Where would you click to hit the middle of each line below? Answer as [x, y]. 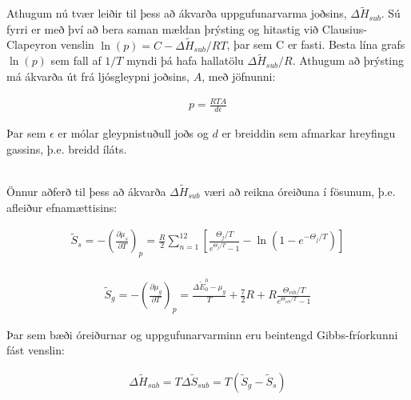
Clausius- [344, 28]
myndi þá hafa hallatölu [185, 60]
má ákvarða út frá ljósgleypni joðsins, [98, 76]
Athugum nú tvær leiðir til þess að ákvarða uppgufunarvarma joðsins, [177, 13]
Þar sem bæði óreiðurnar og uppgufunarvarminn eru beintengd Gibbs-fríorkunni [202, 334]
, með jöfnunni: [239, 76]
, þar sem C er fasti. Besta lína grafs [316, 44]
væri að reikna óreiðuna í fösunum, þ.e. [300, 191]
